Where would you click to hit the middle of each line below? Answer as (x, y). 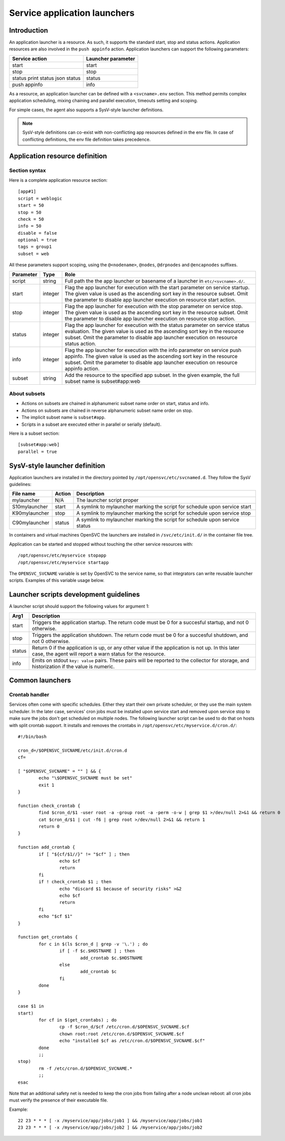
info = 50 (30, 226)
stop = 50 (30, 212)
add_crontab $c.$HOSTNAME (111, 958)
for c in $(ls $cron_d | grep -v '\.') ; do (93, 944)
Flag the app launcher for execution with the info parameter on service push (153, 350)
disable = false (37, 233)
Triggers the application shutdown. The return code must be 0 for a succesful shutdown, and (140, 635)
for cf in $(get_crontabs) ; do (78, 1020)
